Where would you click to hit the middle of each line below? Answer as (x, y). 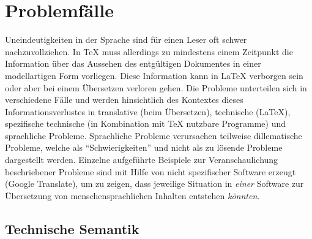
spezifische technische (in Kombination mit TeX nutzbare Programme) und (146, 123)
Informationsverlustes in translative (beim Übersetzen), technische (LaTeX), (148, 111)
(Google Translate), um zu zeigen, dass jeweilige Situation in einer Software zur (154, 184)
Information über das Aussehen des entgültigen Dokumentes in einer (133, 63)
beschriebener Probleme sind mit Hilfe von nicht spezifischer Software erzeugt (150, 171)
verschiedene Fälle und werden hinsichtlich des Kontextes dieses (124, 100)
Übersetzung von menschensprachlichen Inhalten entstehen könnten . (132, 195)
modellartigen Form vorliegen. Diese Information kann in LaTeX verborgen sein (154, 75)
